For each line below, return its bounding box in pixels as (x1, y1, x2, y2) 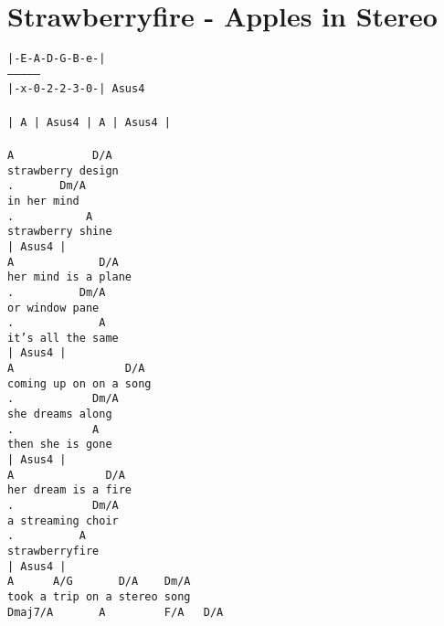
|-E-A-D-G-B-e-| (7, 52, 106, 66)
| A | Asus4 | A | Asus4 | (7, 115, 171, 129)
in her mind (7, 194, 79, 207)
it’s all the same (7, 331, 119, 345)
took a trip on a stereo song (7, 589, 191, 603)
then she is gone (7, 438, 112, 451)
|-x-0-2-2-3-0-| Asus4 (7, 82, 145, 96)
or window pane (7, 301, 100, 314)
